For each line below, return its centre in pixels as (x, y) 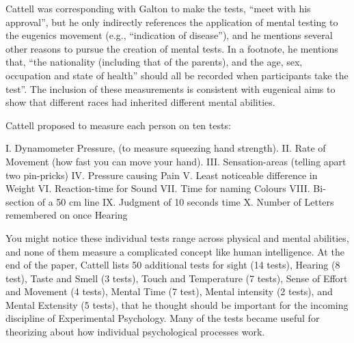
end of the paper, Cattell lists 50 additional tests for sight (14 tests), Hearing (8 (173, 265)
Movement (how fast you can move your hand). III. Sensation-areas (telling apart (176, 161)
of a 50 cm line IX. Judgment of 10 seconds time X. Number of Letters (186, 201)
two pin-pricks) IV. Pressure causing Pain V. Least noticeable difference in (162, 175)
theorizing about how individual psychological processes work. (135, 332)
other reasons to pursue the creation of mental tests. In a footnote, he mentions (172, 48)
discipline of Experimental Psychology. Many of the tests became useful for (163, 318)
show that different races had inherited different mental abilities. (140, 102)
